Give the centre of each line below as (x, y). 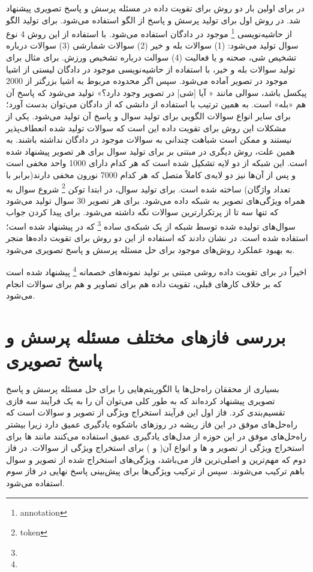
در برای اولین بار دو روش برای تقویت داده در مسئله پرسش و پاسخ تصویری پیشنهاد (155, 8)
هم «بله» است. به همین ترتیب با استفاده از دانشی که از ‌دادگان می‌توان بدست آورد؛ (156, 104)
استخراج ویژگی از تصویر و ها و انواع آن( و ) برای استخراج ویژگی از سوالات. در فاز (155, 448)
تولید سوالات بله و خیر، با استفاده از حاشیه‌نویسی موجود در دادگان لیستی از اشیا (151, 69)
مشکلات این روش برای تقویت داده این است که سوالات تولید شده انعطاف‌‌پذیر (146, 127)
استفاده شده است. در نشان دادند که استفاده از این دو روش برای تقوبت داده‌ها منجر (157, 238)
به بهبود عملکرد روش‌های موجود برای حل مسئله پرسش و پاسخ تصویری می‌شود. (151, 249)
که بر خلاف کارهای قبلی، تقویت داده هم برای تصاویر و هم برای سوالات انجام (144, 283)
